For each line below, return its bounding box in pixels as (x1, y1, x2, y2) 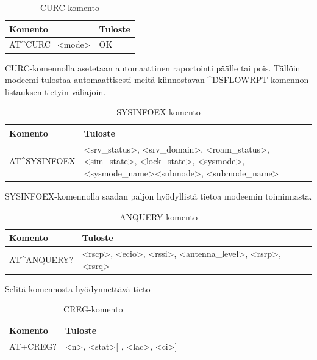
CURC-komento (40, 1, 99, 13)
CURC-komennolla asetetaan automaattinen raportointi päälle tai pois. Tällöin (5, 61, 301, 74)
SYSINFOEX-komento (116, 106, 201, 118)
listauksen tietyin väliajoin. (5, 85, 106, 98)
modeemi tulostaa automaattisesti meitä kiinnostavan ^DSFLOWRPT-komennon (5, 73, 309, 86)
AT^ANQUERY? (9, 253, 74, 265)
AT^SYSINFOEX (9, 154, 76, 167)
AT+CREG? (9, 339, 57, 352)
